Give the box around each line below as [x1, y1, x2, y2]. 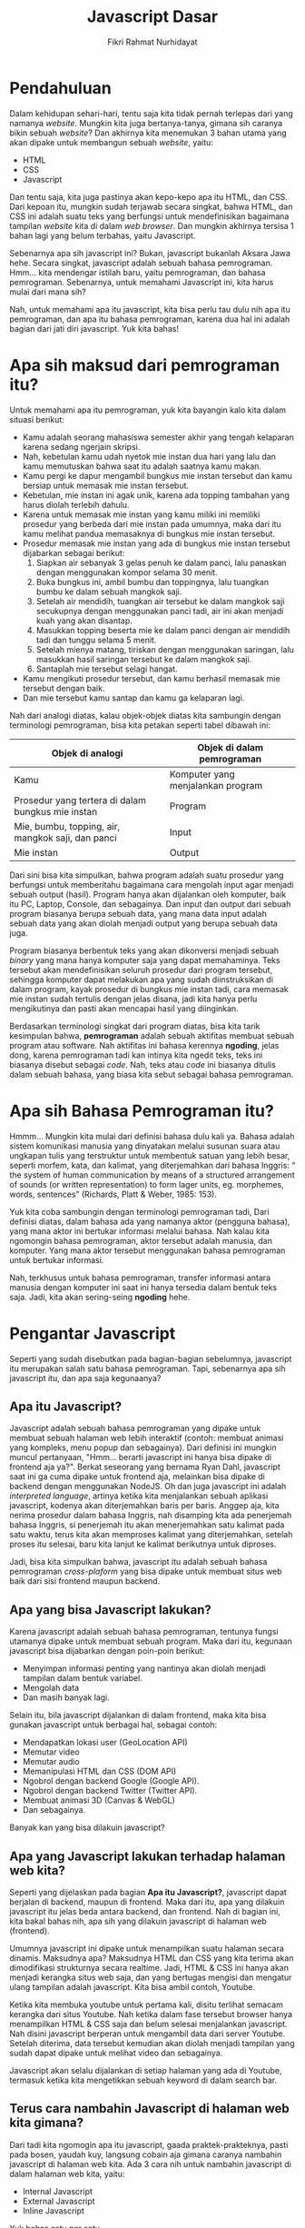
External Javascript [22, 2195, 95, 2206]
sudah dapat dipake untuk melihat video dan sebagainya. [9, 2047, 223, 2058]
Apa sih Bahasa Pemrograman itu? [9, 1100, 274, 1121]
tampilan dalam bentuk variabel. [22, 1673, 143, 1684]
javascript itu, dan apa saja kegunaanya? [9, 1372, 162, 1383]
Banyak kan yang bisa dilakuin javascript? [9, 1822, 165, 1833]
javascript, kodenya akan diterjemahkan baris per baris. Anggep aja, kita [9, 1500, 280, 1511]
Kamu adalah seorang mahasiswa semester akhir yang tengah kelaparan [22, 432, 295, 443]
